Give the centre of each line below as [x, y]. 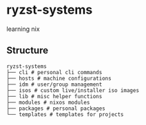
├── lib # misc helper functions [54, 96]
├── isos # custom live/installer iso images [73, 90]
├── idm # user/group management [54, 84]
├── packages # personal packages [56, 109]
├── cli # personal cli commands [54, 72]
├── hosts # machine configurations [59, 78]
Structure [28, 50]
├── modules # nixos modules [48, 102]
